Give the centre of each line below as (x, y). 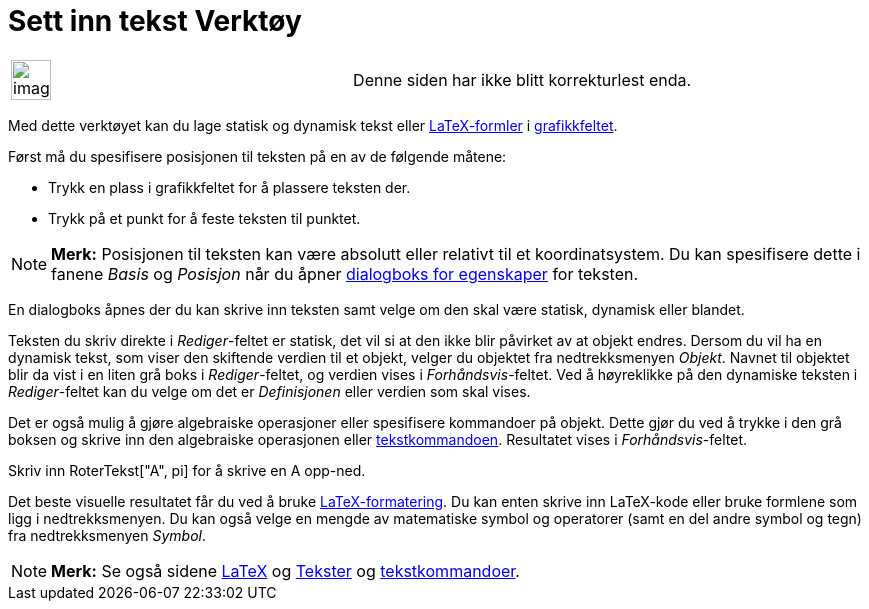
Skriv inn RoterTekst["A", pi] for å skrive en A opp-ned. (187, 470)
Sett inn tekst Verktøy (155, 21)
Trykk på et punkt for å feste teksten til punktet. (204, 218)
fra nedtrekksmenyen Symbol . (107, 535)
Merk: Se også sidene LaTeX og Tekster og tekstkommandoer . (285, 570)
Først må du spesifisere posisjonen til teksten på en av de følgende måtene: (257, 156)
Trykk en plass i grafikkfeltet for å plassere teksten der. (229, 187)
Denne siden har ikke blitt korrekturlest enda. (522, 79)
